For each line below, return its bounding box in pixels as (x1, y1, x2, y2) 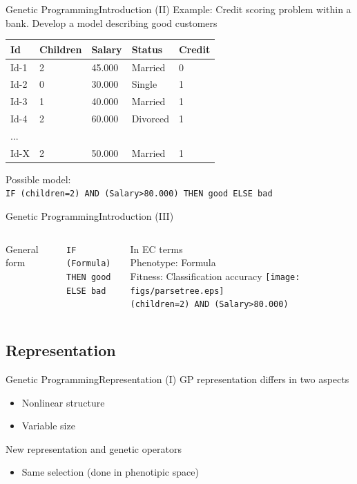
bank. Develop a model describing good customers (6, 15, 218, 30)
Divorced (131, 111, 169, 126)
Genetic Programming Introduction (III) (6, 209, 174, 223)
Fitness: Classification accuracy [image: (130, 268, 300, 283)
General (6, 241, 39, 256)
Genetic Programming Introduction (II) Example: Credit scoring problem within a (6, 2, 351, 16)
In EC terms (130, 241, 183, 256)
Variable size (21, 418, 75, 433)
